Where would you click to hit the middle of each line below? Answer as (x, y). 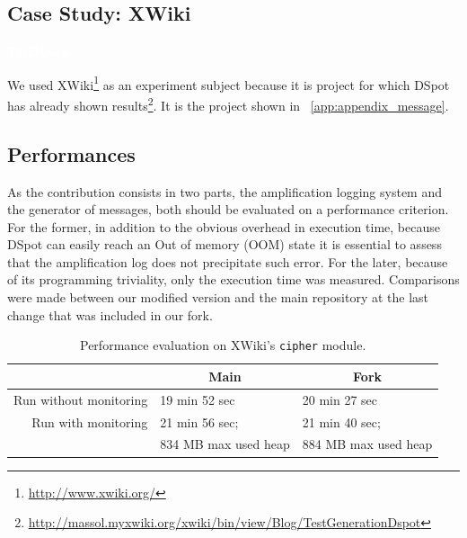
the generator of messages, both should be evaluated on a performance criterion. (228, 209)
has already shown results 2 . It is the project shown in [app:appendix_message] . (228, 104)
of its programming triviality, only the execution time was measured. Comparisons (233, 279)
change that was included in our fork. (110, 314)
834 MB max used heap (225, 444)
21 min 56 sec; (199, 421)
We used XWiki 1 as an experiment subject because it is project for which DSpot (229, 83)
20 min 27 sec (340, 399)
